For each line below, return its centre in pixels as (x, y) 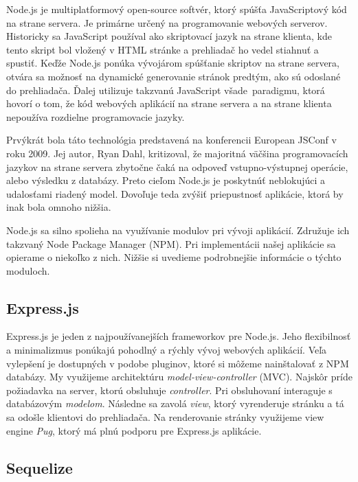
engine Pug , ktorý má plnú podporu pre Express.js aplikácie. (134, 430)
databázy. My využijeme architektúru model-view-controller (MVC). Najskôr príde (179, 377)
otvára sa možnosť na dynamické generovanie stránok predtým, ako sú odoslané (174, 76)
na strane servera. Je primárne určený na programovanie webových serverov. (167, 22)
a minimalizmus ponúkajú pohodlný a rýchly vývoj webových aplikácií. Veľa (167, 350)
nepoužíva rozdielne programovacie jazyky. (96, 116)
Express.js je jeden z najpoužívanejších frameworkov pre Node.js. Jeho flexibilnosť (179, 336)
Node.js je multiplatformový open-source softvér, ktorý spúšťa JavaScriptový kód (177, 9)
